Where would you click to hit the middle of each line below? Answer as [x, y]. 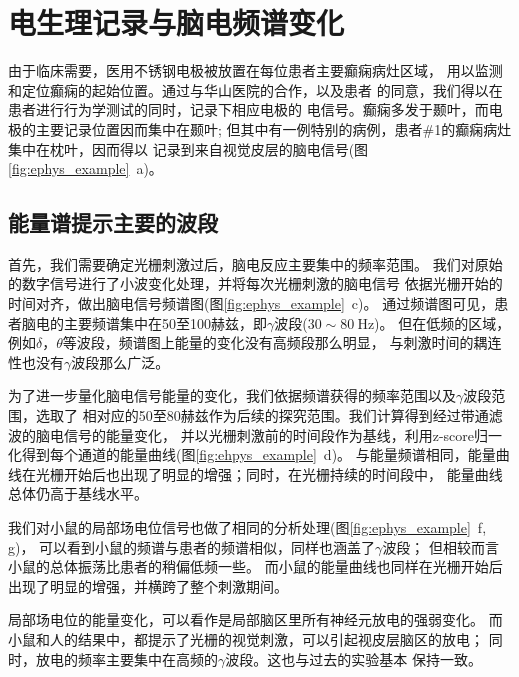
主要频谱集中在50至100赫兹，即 [165, 322]
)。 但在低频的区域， [442, 322]
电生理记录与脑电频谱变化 [176, 22]
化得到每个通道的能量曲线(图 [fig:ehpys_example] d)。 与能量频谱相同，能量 [252, 454]
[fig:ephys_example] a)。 [85, 168]
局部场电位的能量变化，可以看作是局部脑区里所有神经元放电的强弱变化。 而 [255, 619]
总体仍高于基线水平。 [78, 493]
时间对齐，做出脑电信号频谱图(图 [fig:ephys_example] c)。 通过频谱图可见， [251, 303]
